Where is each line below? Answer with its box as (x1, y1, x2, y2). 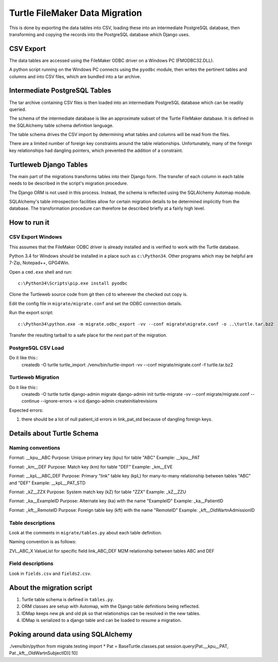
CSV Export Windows (9, 234, 62, 240)
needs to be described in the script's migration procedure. (9, 181, 128, 187)
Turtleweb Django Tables (9, 160, 88, 169)
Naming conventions (9, 444, 60, 451)
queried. (9, 106, 27, 112)
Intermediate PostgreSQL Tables (9, 87, 111, 95)
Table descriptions (9, 520, 55, 526)
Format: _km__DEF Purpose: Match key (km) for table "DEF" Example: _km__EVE (9, 464, 173, 470)
